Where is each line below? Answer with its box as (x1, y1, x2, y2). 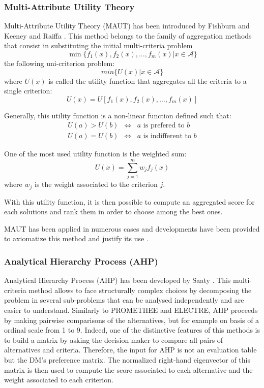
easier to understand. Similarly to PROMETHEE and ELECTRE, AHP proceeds (4, 304, 258, 315)
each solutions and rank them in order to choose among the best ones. (4, 206, 223, 217)
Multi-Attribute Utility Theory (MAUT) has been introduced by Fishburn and (4, 20, 250, 31)
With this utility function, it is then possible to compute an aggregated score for (4, 196, 255, 207)
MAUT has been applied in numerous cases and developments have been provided (4, 223, 260, 234)
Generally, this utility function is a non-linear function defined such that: (4, 110, 231, 120)
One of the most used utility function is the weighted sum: (4, 148, 187, 159)
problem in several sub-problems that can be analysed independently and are (4, 295, 244, 305)
